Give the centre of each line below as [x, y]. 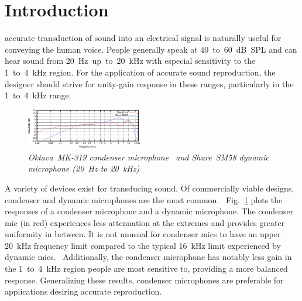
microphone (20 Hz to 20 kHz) [84, 168]
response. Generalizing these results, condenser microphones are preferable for [144, 280]
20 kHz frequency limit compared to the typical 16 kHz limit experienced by [143, 245]
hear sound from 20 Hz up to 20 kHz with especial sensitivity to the [130, 61]
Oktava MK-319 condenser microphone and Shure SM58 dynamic [149, 157]
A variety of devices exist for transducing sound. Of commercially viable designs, [150, 188]
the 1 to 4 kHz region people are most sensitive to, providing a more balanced [146, 268]
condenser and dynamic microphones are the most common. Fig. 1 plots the [144, 199]
